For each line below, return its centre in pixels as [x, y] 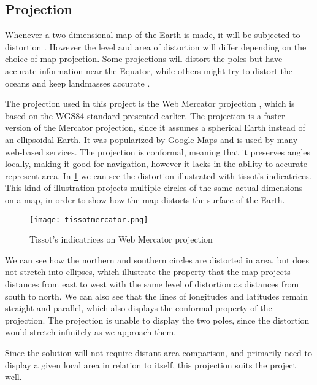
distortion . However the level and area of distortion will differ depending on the [156, 46]
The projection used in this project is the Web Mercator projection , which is [150, 103]
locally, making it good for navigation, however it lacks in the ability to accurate [156, 164]
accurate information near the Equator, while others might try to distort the [149, 70]
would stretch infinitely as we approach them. [91, 332]
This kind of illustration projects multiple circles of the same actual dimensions [154, 188]
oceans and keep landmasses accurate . [78, 83]
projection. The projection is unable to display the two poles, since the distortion [157, 320]
